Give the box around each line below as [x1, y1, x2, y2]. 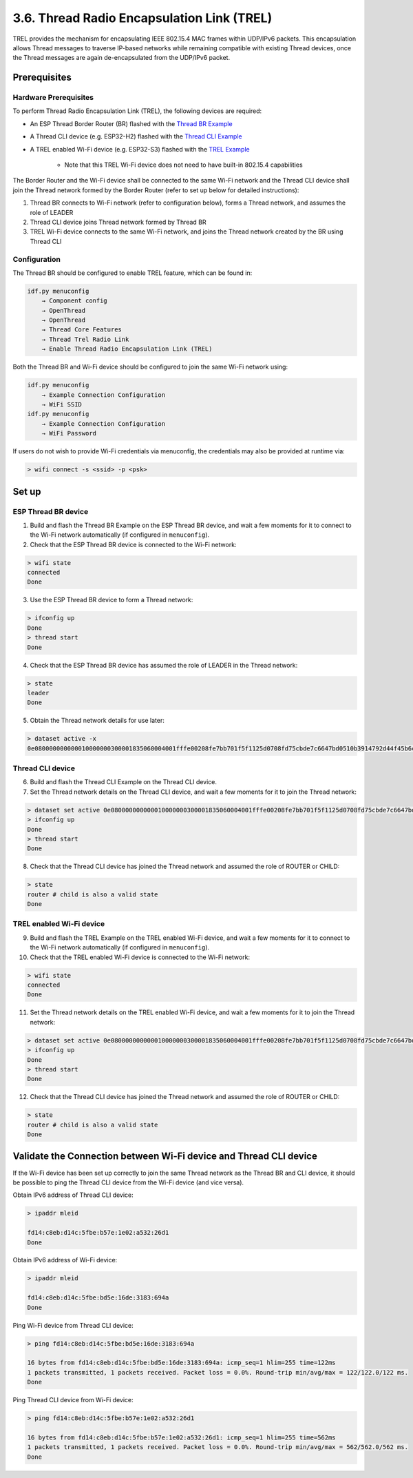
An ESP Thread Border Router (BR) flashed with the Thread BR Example [30, 119, 233, 127]
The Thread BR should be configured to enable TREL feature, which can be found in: [12, 269, 253, 277]
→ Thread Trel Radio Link [41, 335, 129, 343]
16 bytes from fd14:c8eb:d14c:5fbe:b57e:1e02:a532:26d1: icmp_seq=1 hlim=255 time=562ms [27, 1433, 337, 1441]
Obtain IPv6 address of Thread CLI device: [12, 1191, 134, 1199]
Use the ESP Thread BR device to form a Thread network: [30, 596, 193, 604]
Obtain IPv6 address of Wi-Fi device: [12, 1256, 118, 1264]
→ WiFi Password [41, 429, 96, 438]
